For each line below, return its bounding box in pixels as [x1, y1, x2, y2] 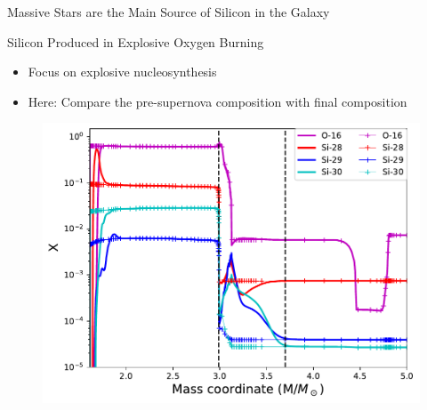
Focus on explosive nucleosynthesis [28, 62, 217, 81]
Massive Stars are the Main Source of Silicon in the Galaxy [7, 3, 330, 20]
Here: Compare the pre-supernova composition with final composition [28, 92, 407, 110]
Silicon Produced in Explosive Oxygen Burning [7, 32, 264, 51]
